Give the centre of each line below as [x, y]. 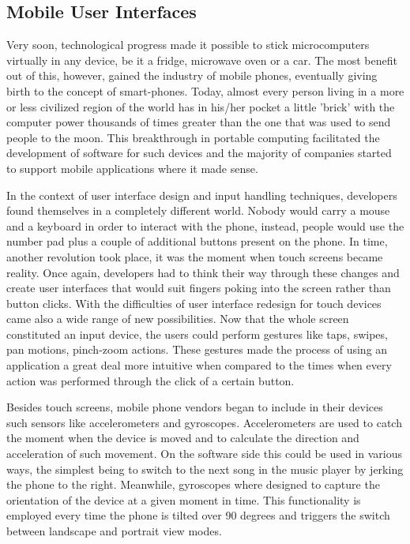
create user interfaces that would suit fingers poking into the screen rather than [199, 288]
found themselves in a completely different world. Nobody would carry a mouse [198, 210]
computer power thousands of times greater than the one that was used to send [199, 122]
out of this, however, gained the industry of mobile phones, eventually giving [192, 75]
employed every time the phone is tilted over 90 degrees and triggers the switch [198, 515]
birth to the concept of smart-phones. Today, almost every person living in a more [205, 90]
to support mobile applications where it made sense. [132, 168]
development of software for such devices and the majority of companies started [199, 153]
